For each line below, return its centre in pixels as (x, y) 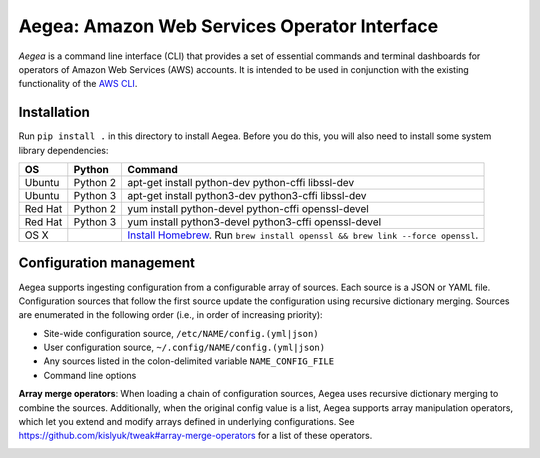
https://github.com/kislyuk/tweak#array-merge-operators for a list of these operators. (195, 436)
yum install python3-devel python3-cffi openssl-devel (254, 222)
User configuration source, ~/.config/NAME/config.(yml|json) (184, 347)
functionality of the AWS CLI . (78, 84)
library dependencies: (63, 150)
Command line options (90, 375)
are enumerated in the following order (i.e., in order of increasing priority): (171, 315)
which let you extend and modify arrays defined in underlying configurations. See (186, 422)
